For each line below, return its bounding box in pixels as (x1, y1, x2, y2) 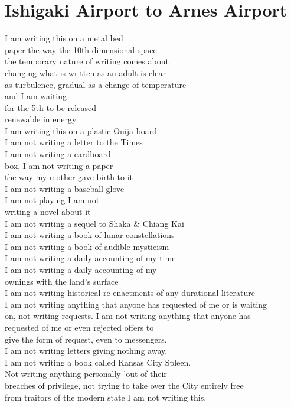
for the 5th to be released (5, 101, 96, 113)
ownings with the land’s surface (5, 275, 119, 287)
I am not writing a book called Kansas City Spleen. (5, 356, 191, 368)
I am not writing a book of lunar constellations (5, 229, 175, 241)
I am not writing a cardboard (5, 148, 111, 160)
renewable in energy (5, 113, 77, 125)
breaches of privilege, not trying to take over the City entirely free (5, 379, 244, 391)
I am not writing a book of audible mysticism (5, 240, 169, 252)
